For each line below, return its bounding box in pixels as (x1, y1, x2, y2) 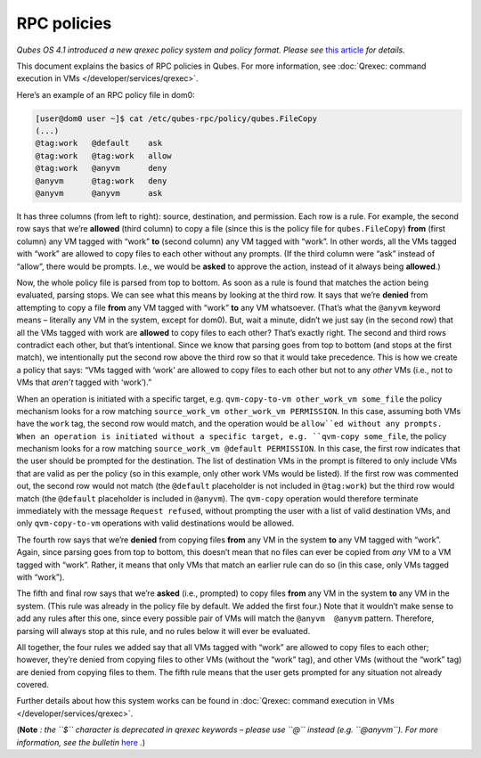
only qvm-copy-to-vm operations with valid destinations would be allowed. (16, 518, 295, 529)
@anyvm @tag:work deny (35, 175, 167, 186)
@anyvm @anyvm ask (35, 188, 163, 199)
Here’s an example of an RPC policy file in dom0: (16, 89, 195, 100)
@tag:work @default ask (35, 138, 163, 149)
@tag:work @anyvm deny (35, 163, 167, 174)
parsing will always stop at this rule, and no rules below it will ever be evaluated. (16, 625, 311, 636)
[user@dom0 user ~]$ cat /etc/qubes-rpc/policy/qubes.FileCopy (35, 113, 318, 124)
